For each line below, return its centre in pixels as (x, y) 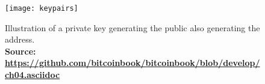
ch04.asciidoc (33, 75)
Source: (20, 51)
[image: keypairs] (42, 8)
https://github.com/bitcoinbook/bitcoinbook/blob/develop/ (132, 63)
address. (20, 39)
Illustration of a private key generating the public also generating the (132, 27)
